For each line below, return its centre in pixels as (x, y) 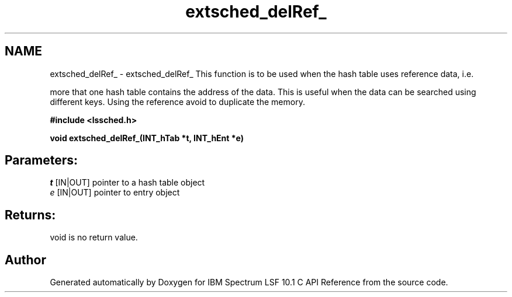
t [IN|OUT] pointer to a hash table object (127, 183)
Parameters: (41, 160)
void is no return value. (94, 237)
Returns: (30, 215)
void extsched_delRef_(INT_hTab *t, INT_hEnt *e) (147, 138)
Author (25, 260)
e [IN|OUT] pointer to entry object (115, 193)
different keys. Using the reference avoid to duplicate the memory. (177, 102)
